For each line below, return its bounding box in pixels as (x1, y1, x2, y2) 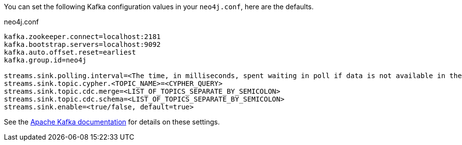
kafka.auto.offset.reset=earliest (4, 48, 136, 56)
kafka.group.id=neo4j (4, 56, 87, 64)
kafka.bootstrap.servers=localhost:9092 (4, 41, 161, 48)
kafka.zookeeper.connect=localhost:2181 (4, 33, 161, 41)
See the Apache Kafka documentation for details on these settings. (4, 118, 220, 126)
